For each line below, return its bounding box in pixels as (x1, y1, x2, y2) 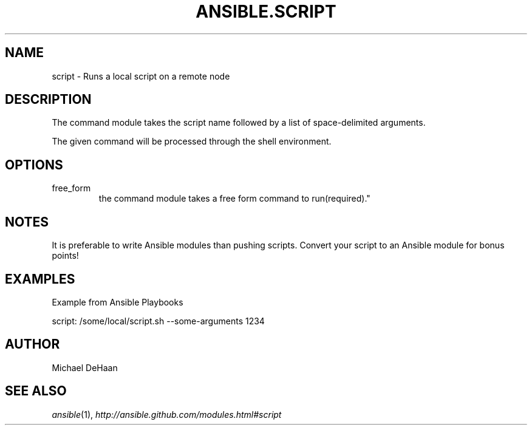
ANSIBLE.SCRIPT (196, 1, 336, 22)
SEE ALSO (5, 383, 67, 399)
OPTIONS (5, 157, 63, 172)
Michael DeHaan (52, 362, 118, 373)
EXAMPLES (5, 271, 75, 287)
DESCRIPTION (5, 92, 92, 107)
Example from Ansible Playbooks (52, 296, 183, 307)
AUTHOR (5, 336, 60, 352)
